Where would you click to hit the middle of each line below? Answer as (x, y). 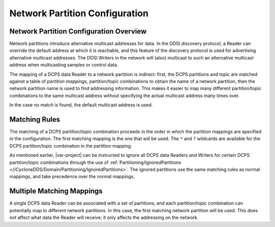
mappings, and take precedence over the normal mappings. (72, 177)
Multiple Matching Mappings (56, 191)
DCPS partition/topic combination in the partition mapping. (71, 146)
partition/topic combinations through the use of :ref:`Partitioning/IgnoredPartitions (95, 162)
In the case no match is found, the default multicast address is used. (81, 105)
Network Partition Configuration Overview (78, 31)
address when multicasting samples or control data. (64, 65)
